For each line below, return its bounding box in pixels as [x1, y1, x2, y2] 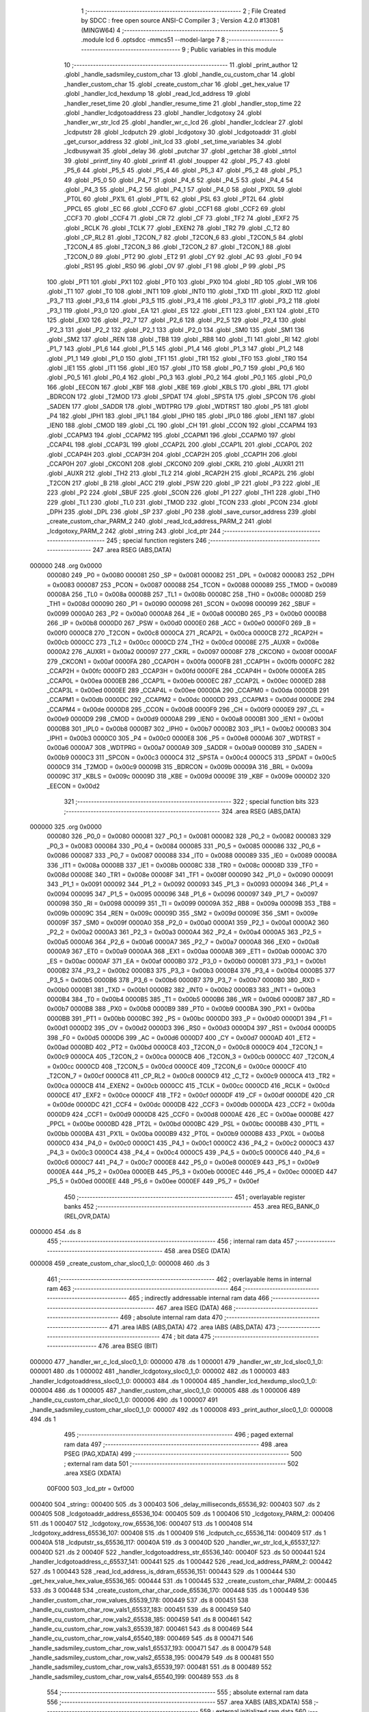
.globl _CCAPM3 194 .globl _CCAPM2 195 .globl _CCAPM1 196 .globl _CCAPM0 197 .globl [46, 431, 296, 439]
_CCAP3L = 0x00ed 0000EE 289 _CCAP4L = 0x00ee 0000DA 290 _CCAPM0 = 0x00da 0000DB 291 [46, 685, 329, 694]
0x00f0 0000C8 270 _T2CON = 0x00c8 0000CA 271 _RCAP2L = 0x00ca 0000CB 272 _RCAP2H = [46, 629, 324, 637]
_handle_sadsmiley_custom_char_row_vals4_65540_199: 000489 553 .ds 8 [29, 1672, 239, 1680]
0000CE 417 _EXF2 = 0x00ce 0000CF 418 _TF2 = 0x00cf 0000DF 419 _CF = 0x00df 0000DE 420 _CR [46, 1091, 335, 1099]
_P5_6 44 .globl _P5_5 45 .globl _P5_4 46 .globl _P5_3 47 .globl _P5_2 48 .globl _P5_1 [64, 166, 302, 175]
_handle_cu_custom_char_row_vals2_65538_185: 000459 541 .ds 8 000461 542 [29, 1615, 252, 1623]
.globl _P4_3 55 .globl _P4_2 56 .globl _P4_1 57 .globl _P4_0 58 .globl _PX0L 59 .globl [64, 186, 302, 194]
